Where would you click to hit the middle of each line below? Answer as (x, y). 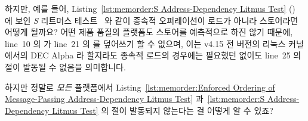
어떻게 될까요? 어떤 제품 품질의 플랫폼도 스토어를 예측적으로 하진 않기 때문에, (149, 32)
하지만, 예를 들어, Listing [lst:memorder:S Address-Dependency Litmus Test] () (150, 8)
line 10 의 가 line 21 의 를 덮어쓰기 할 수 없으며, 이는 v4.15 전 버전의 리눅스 (145, 43)
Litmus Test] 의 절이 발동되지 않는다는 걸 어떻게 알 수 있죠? (163, 110)
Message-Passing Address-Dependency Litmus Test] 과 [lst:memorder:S (135, 99)
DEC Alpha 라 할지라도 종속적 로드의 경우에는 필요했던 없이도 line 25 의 (166, 55)
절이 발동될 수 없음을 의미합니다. (65, 66)
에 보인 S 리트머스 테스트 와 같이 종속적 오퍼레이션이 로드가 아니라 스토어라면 (152, 20)
